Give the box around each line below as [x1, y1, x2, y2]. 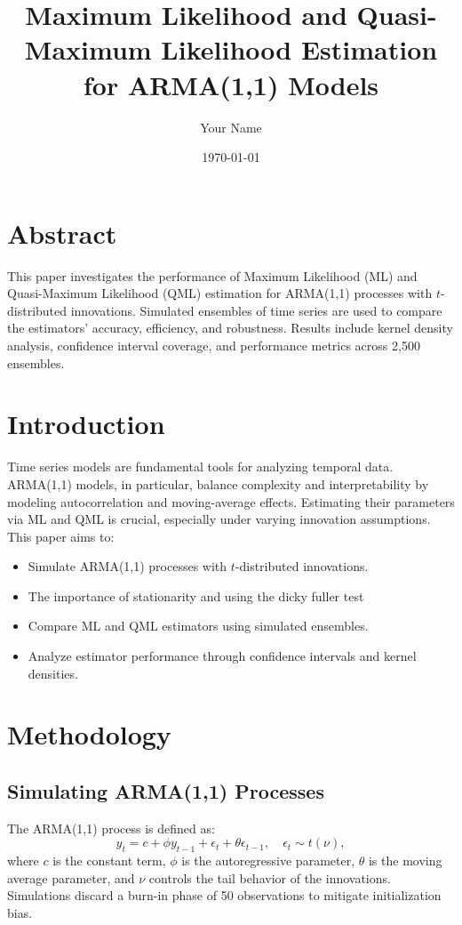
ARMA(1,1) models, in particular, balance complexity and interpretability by [7, 474, 429, 493]
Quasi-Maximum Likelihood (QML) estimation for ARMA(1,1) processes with [7, 284, 433, 302]
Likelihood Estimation [161, 31, 438, 68]
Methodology [7, 716, 171, 752]
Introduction [7, 406, 165, 442]
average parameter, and [7, 868, 135, 887]
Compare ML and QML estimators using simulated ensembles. [28, 616, 369, 635]
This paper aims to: [7, 527, 115, 545]
